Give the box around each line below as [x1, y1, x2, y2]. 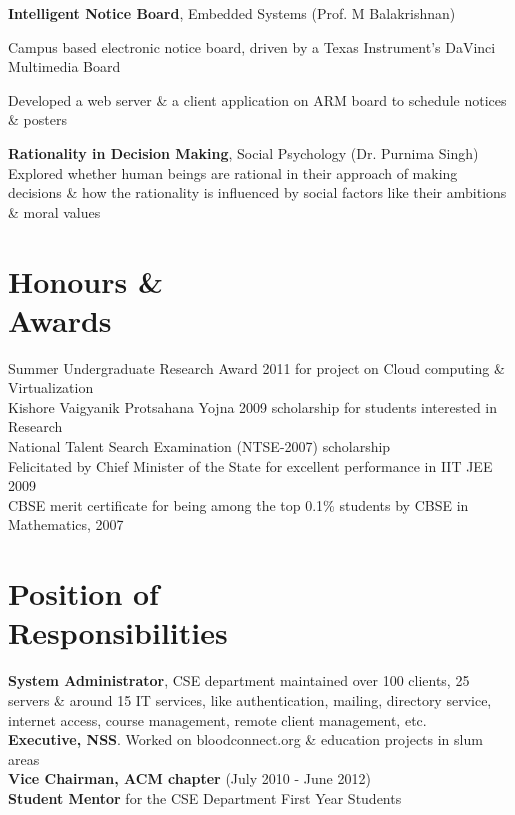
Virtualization [8, 377, 94, 398]
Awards [8, 299, 112, 340]
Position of [8, 573, 159, 614]
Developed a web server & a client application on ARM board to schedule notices [8, 89, 507, 110]
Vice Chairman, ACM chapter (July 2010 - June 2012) [8, 768, 371, 789]
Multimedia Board [8, 56, 121, 77]
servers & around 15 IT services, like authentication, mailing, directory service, [8, 689, 492, 710]
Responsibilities [8, 612, 228, 653]
